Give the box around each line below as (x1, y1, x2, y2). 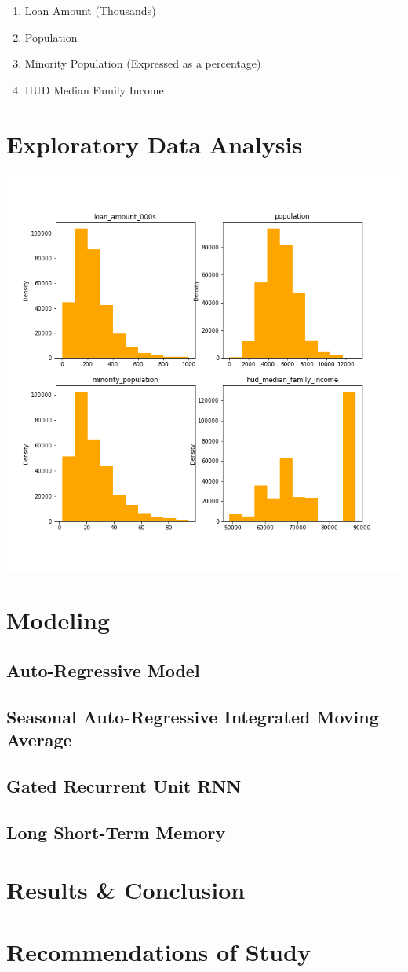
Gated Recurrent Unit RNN (6, 773, 242, 797)
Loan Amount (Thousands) (24, 2, 156, 18)
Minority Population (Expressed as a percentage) (24, 55, 261, 72)
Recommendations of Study (6, 935, 311, 967)
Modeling (6, 604, 111, 636)
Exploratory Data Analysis (6, 127, 303, 160)
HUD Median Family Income (24, 81, 164, 98)
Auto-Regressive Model (6, 657, 200, 682)
